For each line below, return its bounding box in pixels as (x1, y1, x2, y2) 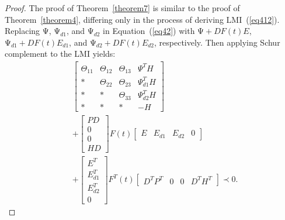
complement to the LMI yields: (5, 47, 116, 60)
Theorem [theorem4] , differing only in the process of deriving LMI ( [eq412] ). (5, 13, 280, 25)
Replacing (5, 25, 40, 37)
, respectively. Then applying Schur (154, 36, 280, 48)
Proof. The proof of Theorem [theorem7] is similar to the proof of (5, 2, 240, 13)
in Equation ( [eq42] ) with (103, 25, 195, 37)
